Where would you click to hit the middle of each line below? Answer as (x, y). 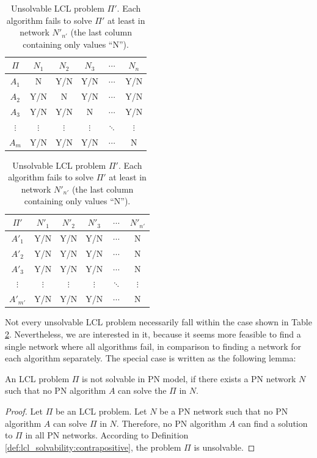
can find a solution (273, 423)
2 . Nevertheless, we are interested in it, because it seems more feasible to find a (153, 334)
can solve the (142, 390)
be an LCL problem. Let (101, 411)
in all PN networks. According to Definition (107, 435)
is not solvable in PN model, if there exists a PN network (189, 378)
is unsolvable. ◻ (224, 447)
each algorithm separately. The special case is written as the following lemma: (151, 358)
